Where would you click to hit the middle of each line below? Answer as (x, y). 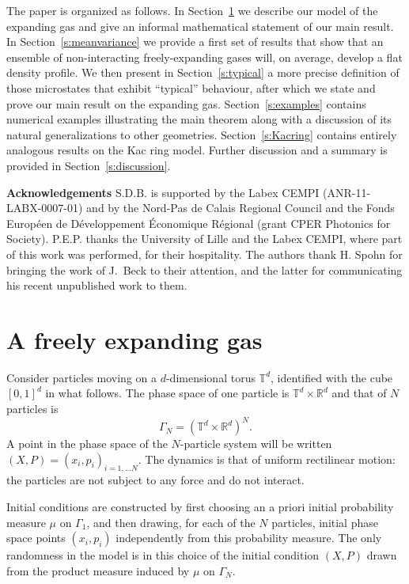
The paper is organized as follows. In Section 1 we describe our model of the (192, 10)
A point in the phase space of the (87, 444)
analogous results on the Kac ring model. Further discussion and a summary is (197, 150)
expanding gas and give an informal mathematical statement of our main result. (200, 26)
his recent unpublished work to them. (97, 285)
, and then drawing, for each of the (171, 522)
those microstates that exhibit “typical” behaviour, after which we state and (191, 87)
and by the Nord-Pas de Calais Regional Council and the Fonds (240, 208)
